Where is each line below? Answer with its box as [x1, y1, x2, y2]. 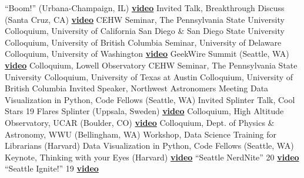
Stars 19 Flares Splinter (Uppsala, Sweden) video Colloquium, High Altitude [5, 105, 284, 117]
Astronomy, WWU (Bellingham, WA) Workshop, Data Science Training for [5, 128, 276, 140]
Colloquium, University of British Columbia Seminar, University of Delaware [5, 36, 282, 48]
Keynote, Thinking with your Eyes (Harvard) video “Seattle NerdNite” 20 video [5, 150, 299, 163]
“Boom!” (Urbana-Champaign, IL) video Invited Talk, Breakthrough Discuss [5, 2, 285, 13]
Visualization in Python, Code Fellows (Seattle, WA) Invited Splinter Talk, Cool [5, 93, 295, 105]
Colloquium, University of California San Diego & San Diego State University [5, 25, 285, 37]
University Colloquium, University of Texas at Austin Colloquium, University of [5, 70, 293, 83]
